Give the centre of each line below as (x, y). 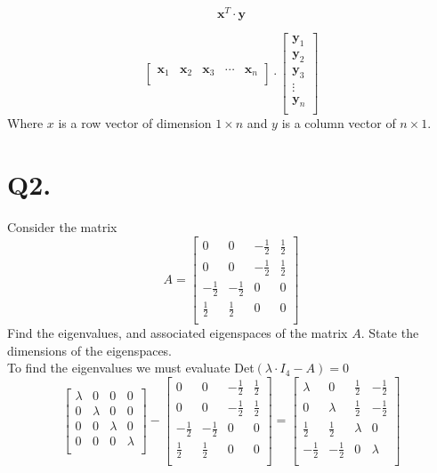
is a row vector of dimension (135, 123)
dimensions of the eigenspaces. (90, 350)
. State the (390, 333)
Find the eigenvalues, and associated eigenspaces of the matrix (178, 333)
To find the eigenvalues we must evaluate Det (131, 368)
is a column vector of (339, 123)
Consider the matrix (62, 227)
